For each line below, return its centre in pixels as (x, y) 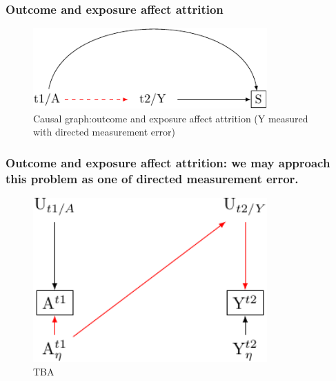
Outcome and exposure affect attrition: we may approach (168, 162)
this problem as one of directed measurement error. (152, 178)
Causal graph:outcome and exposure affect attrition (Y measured (171, 118)
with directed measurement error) (104, 132)
